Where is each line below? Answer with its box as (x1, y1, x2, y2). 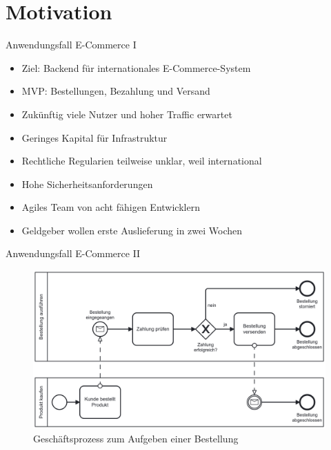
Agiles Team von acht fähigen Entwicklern (21, 200, 200, 214)
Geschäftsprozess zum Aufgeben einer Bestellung (33, 431, 239, 446)
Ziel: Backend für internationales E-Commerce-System (21, 60, 251, 75)
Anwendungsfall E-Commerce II (6, 246, 141, 261)
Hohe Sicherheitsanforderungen (21, 176, 153, 191)
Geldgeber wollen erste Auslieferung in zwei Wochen (21, 223, 243, 237)
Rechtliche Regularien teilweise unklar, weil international (21, 153, 262, 168)
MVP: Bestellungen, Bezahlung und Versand (21, 84, 210, 98)
